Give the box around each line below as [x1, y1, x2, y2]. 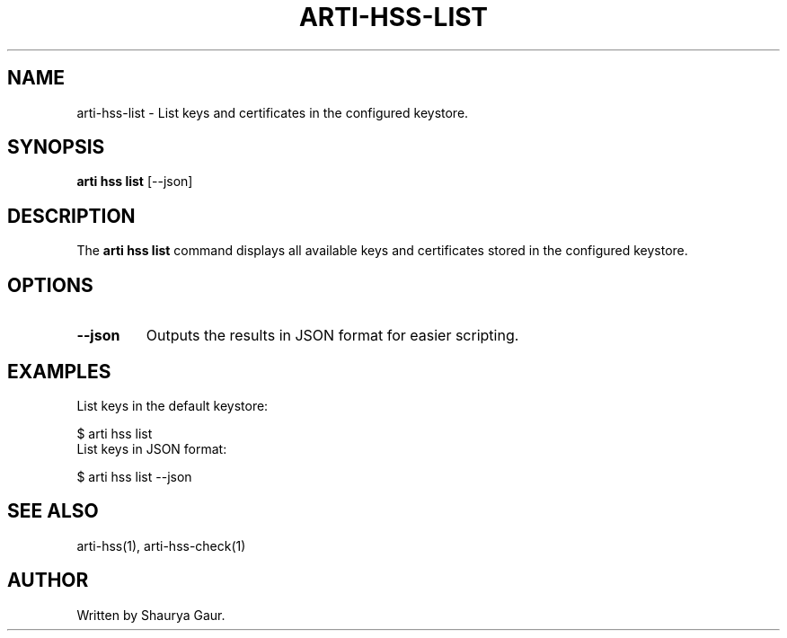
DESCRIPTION [7, 204, 136, 227]
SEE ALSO [7, 500, 99, 523]
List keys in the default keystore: [76, 397, 269, 413]
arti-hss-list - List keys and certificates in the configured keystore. [76, 104, 469, 120]
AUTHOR [7, 569, 89, 592]
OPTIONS [7, 273, 93, 297]
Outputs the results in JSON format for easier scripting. [146, 326, 519, 345]
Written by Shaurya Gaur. [76, 607, 225, 623]
